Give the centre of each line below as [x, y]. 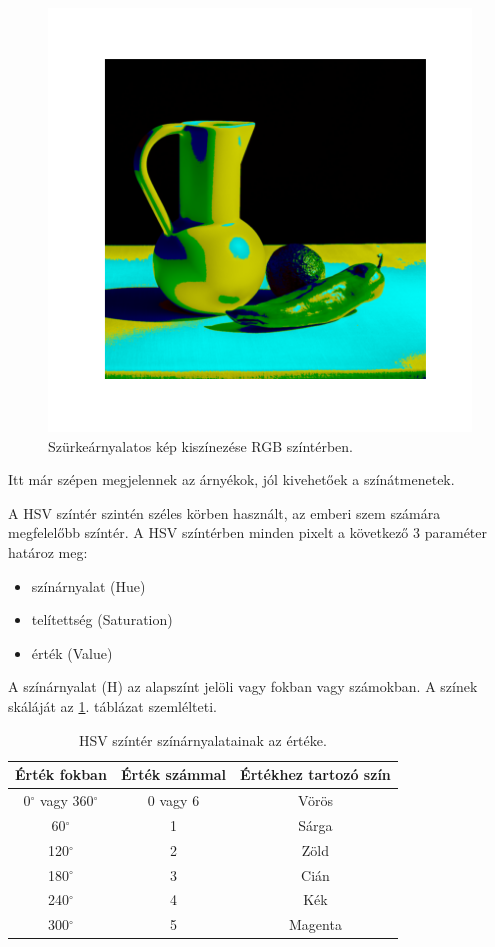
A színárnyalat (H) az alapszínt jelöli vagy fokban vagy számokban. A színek [243, 686]
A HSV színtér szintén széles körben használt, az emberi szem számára [224, 512]
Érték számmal [173, 774]
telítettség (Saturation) [102, 619]
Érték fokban [61, 774]
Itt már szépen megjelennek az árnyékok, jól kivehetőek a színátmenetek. [231, 479]
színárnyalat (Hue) [88, 585]
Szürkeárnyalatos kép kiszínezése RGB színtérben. [200, 445]
